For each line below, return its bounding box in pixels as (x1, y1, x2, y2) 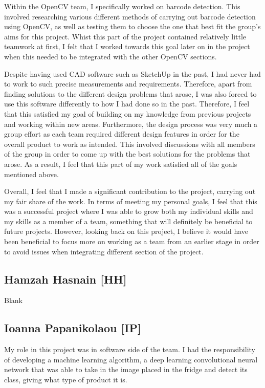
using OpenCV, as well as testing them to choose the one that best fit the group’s (4, 21, 261, 32)
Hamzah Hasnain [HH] (4, 271, 127, 287)
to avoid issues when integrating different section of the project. (4, 246, 204, 256)
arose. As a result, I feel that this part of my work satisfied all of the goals (4, 158, 237, 169)
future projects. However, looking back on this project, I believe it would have (4, 226, 249, 236)
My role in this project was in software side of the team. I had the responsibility (4, 344, 255, 355)
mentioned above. (4, 168, 59, 179)
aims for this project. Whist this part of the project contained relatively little (4, 31, 247, 41)
